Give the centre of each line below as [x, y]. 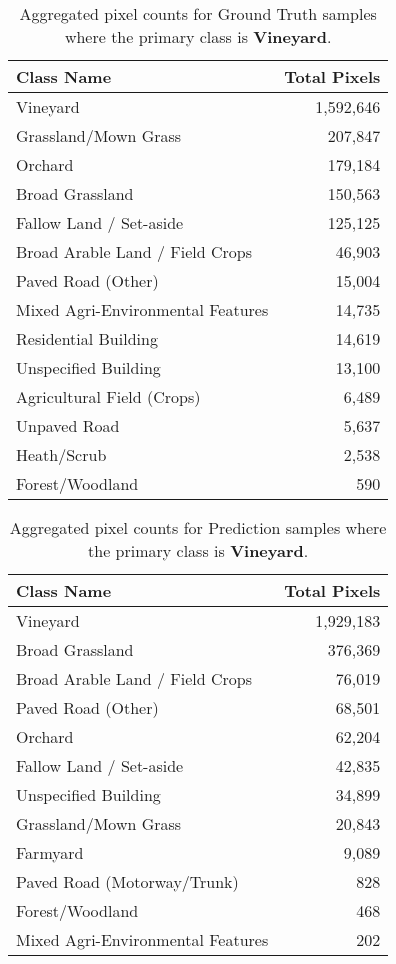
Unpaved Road [68, 425]
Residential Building [87, 338]
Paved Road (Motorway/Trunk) [127, 881]
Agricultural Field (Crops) [108, 396]
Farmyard [50, 852]
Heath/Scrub [61, 454]
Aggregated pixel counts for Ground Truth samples [198, 13]
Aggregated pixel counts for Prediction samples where [198, 527]
